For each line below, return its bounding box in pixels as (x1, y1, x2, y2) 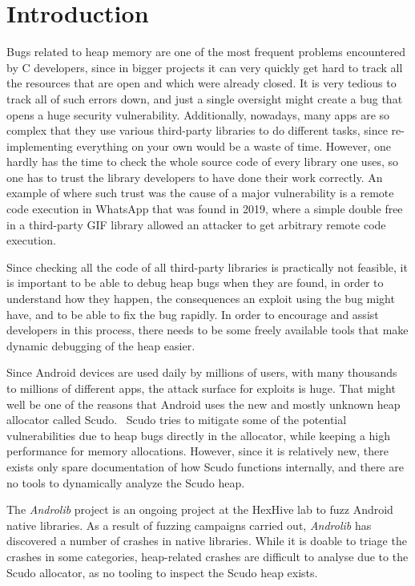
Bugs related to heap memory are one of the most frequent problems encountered (6, 43, 406, 60)
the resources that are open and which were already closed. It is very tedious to (6, 75, 397, 91)
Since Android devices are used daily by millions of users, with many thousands (6, 364, 397, 381)
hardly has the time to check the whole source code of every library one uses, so (6, 153, 398, 170)
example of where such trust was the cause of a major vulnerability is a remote (6, 184, 394, 201)
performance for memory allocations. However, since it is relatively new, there (6, 443, 389, 459)
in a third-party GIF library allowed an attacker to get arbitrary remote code (6, 216, 386, 232)
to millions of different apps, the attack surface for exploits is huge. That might (6, 380, 396, 396)
